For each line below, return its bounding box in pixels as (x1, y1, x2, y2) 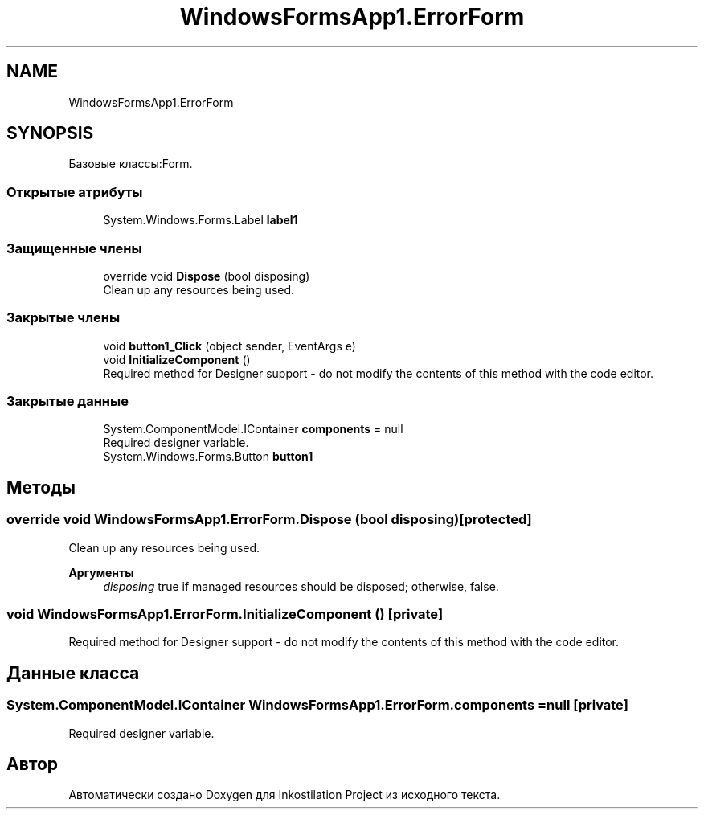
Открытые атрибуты (6, 183, 143, 200)
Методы (6, 477, 76, 498)
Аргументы (68, 565, 134, 580)
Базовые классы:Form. (68, 157, 193, 171)
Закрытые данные (6, 393, 129, 410)
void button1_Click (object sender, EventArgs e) (103, 338, 356, 353)
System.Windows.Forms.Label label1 (103, 213, 298, 227)
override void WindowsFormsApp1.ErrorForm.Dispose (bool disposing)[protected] (6, 511, 532, 528)
